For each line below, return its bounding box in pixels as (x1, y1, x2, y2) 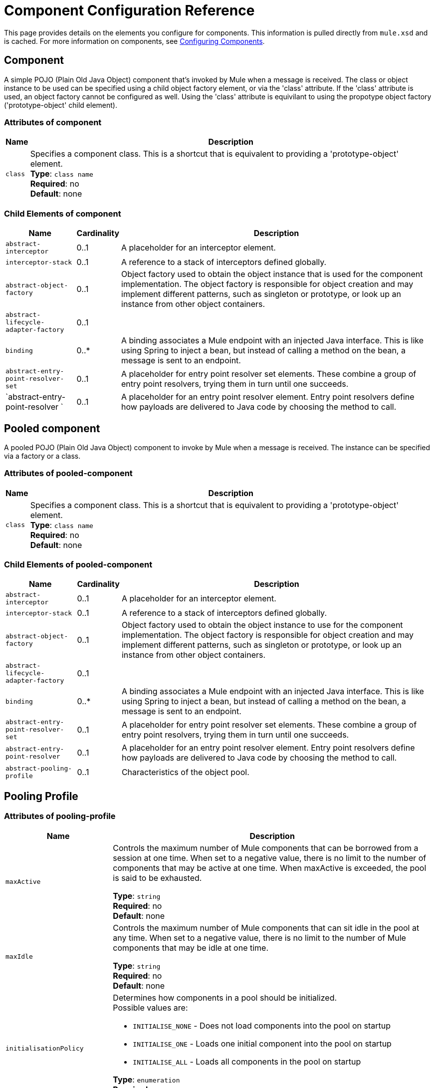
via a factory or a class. (4, 451, 81, 460)
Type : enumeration (113, 1074, 180, 1085)
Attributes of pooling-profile (4, 811, 116, 821)
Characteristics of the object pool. (121, 767, 249, 778)
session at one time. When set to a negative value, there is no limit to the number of (113, 852, 427, 863)
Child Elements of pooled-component (4, 559, 153, 570)
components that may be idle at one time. (113, 942, 269, 953)
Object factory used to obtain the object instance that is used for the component (121, 269, 423, 279)
